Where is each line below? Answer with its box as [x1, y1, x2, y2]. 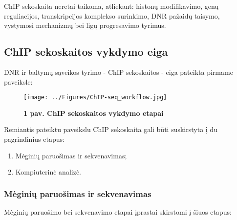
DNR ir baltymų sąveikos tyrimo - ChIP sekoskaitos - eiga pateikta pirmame [4, 66, 233, 77]
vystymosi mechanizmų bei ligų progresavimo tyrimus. [4, 20, 166, 30]
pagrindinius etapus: [4, 134, 65, 144]
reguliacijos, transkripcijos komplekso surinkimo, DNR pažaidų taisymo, [4, 10, 220, 21]
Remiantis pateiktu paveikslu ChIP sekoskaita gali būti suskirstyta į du [4, 124, 217, 134]
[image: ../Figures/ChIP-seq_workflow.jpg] [23, 94, 167, 101]
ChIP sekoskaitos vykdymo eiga [4, 44, 168, 59]
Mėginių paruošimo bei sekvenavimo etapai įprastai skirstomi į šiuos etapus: [4, 207, 232, 217]
